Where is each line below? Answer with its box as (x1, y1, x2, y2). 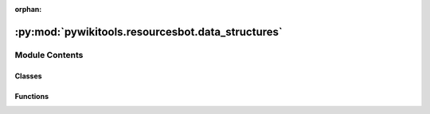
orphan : (14, 5, 42, 13)
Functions (14, 91, 49, 101)
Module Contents (14, 49, 84, 60)
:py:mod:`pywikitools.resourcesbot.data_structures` (14, 25, 283, 39)
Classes (14, 71, 43, 81)
